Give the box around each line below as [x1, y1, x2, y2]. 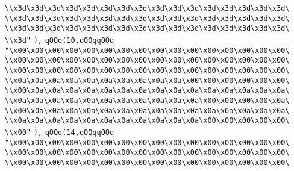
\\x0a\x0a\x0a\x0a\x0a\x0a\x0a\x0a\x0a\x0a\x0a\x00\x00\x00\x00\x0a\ [5, 96, 290, 105]
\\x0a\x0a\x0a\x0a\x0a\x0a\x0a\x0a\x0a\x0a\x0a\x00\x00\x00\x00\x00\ [5, 116, 290, 125]
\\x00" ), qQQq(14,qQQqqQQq [5, 128, 114, 137]
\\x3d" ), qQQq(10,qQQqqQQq [5, 36, 114, 45]
